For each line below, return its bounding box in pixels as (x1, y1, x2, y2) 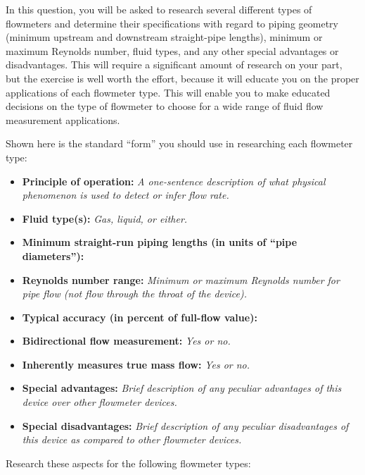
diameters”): (22, 248, 84, 263)
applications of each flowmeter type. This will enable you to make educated (6, 85, 331, 99)
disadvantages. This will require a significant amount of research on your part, (6, 57, 342, 72)
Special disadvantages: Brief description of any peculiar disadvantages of (22, 418, 349, 433)
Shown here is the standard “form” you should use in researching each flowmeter (6, 136, 353, 151)
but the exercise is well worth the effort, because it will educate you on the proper (6, 70, 359, 85)
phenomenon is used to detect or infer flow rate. (22, 187, 229, 202)
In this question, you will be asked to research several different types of (6, 2, 312, 16)
